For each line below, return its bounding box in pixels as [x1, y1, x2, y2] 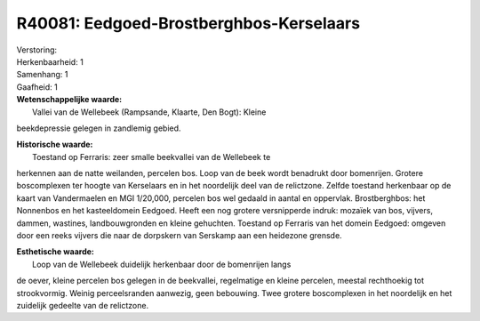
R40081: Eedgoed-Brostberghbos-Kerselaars [16, 13, 360, 33]
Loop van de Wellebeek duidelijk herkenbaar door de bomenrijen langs [32, 259, 292, 269]
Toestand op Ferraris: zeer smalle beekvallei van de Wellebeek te [32, 151, 271, 162]
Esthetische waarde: [16, 246, 95, 257]
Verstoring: [16, 44, 58, 55]
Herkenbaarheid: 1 [16, 56, 84, 67]
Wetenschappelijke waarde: [16, 94, 123, 105]
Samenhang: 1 [16, 69, 68, 80]
